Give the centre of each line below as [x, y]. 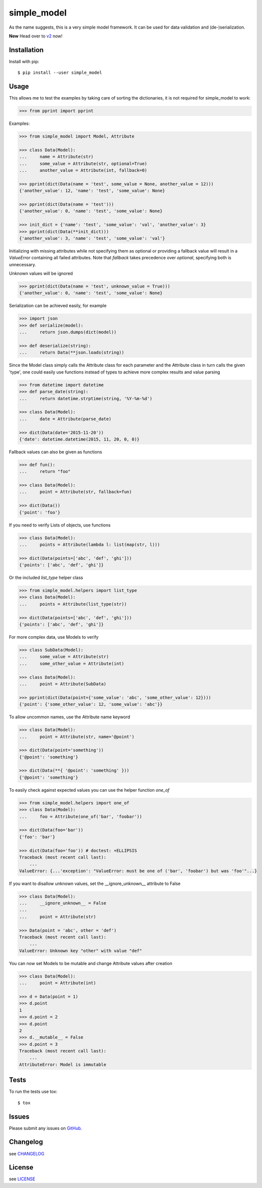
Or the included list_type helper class [46, 577]
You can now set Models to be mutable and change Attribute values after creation [90, 963]
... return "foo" [45, 472]
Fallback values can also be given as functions [56, 452]
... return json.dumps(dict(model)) [68, 332]
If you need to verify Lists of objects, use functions [60, 525]
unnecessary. [23, 264]
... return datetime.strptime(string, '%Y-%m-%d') [86, 399]
